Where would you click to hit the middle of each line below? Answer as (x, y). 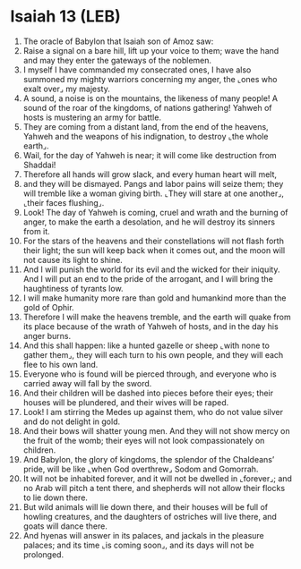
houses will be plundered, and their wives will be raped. (126, 402)
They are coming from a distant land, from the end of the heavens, (146, 126)
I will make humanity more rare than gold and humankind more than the (155, 298)
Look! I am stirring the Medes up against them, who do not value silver (153, 412)
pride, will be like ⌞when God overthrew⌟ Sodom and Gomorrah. (141, 469)
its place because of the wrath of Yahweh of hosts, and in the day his (150, 326)
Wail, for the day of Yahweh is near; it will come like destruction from (150, 155)
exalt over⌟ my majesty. (66, 89)
